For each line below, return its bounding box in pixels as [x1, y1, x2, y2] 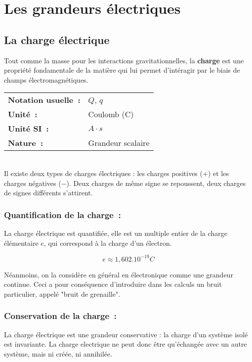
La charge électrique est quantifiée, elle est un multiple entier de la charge [4, 227, 227, 238]
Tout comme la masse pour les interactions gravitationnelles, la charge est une [4, 55, 244, 65]
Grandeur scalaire [88, 137, 150, 149]
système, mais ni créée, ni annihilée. [4, 348, 113, 359]
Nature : [8, 137, 43, 149]
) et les [208, 168, 229, 178]
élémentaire [4, 237, 39, 248]
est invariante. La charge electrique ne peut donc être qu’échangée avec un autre [4, 339, 247, 349]
